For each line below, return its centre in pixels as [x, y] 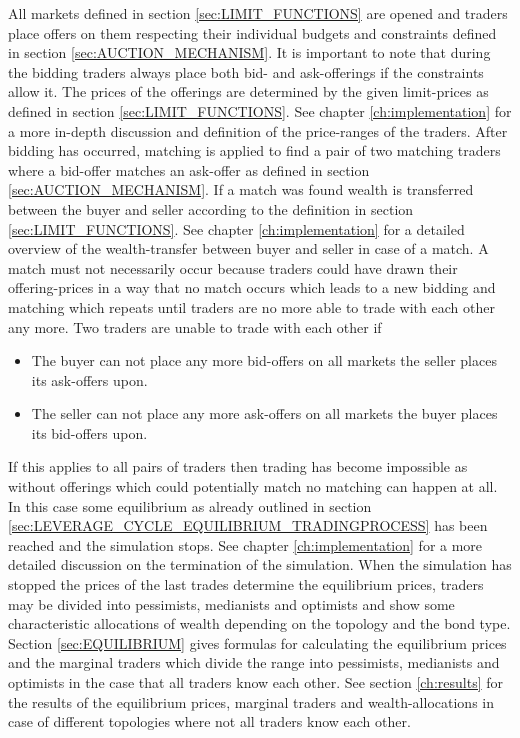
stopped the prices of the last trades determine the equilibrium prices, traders [246, 584]
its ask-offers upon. [89, 379]
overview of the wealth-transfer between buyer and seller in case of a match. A [248, 248]
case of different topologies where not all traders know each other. [209, 721]
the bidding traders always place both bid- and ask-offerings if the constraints [246, 71]
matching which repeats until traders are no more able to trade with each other [251, 306]
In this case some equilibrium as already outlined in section [190, 505]
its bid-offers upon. [89, 432]
